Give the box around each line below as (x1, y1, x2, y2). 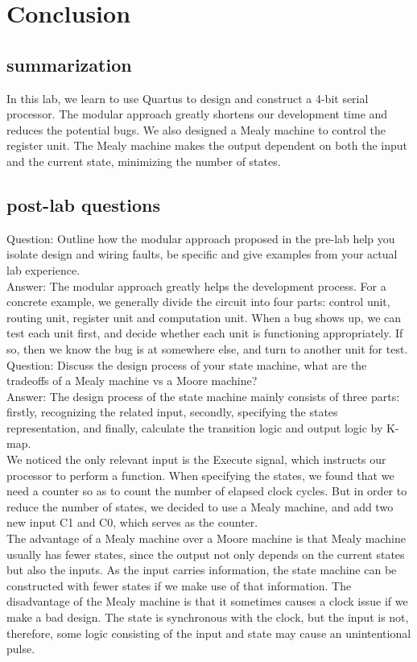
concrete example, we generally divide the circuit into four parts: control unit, (6, 293, 390, 310)
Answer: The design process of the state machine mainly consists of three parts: (6, 387, 400, 404)
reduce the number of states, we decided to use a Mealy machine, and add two (6, 498, 394, 515)
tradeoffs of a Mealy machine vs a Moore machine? (6, 372, 258, 389)
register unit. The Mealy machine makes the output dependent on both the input (6, 137, 408, 154)
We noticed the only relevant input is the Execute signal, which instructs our (6, 451, 386, 468)
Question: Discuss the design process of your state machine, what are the (6, 356, 367, 373)
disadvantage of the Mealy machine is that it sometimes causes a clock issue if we (6, 593, 408, 610)
